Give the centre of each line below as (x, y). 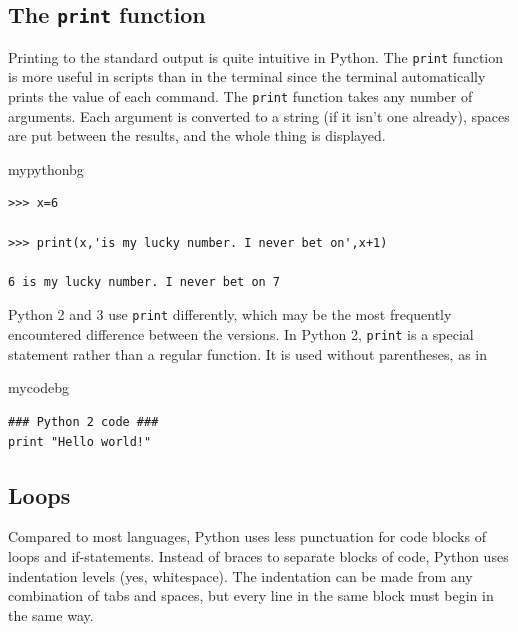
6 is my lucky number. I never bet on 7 (144, 281)
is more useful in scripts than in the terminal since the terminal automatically (247, 76)
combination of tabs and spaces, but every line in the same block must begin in (251, 595)
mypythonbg (46, 168)
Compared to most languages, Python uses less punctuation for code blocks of (247, 536)
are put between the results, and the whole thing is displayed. (197, 135)
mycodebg (39, 387)
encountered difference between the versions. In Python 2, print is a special (241, 334)
